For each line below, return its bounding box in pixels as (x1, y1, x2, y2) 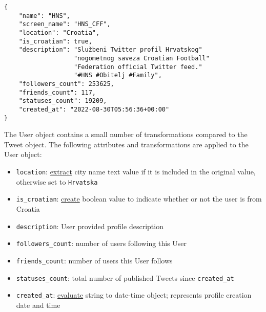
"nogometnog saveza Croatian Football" (74, 54, 210, 62)
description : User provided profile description (16, 220, 163, 231)
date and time (16, 299, 60, 310)
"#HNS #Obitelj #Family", (74, 72, 162, 79)
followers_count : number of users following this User (16, 238, 187, 249)
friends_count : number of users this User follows (16, 255, 173, 265)
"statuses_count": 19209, (18, 97, 107, 105)
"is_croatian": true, (18, 37, 92, 45)
